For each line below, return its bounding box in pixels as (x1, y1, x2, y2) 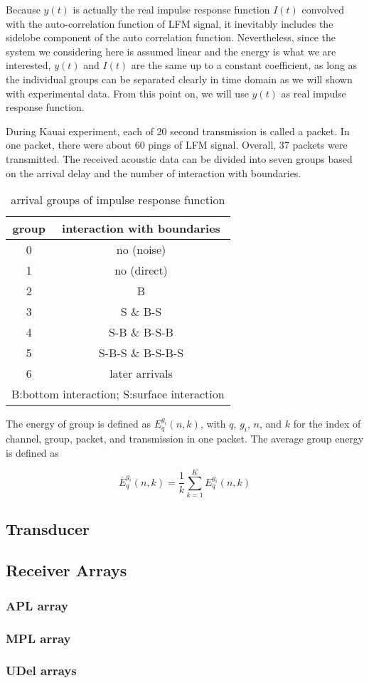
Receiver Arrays (6, 559, 127, 581)
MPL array (6, 629, 71, 647)
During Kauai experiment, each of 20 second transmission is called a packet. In (6, 123, 350, 138)
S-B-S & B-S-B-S (98, 344, 184, 361)
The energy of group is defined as (6, 416, 151, 431)
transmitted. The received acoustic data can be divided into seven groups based (6, 151, 353, 166)
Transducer (6, 517, 90, 539)
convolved (301, 2, 345, 16)
